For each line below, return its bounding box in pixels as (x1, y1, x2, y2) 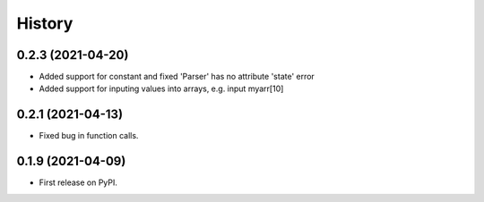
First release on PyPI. (39, 177, 118, 188)
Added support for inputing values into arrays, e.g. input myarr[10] (39, 83, 284, 94)
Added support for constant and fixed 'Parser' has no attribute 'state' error (39, 72, 315, 82)
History (16, 13, 73, 33)
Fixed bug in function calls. (39, 130, 139, 141)
